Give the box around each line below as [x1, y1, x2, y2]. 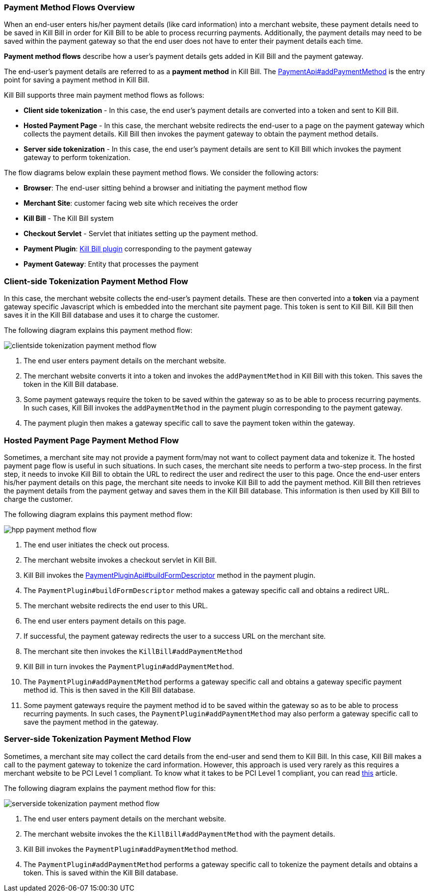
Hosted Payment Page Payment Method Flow [4, 435, 179, 445]
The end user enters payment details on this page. [24, 616, 186, 625]
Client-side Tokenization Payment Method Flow [4, 276, 188, 286]
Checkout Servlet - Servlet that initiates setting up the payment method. [24, 229, 258, 238]
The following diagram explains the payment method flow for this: [4, 784, 216, 792]
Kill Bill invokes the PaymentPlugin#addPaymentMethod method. [24, 844, 238, 853]
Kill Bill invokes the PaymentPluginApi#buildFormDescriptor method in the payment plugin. [24, 570, 316, 579]
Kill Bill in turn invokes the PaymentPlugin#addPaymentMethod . [24, 662, 234, 671]
